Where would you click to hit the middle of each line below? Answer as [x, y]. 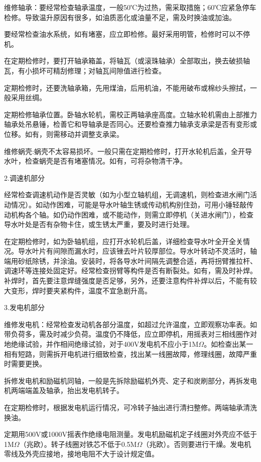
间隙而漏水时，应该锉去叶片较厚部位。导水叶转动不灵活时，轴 [155, 251]
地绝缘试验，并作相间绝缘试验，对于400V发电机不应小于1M [101, 344]
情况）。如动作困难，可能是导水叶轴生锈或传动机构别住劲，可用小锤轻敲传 [132, 204]
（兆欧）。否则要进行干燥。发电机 [197, 444]
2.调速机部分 [24, 177]
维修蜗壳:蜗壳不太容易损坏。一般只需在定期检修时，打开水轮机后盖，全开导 [128, 151]
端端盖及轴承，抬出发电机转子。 [71, 390]
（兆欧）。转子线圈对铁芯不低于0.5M [78, 444]
